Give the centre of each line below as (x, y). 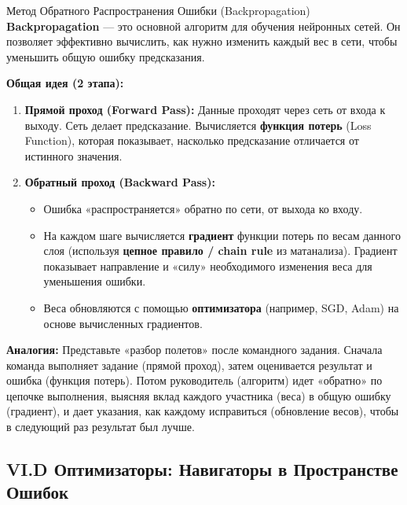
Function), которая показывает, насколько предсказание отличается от (192, 140)
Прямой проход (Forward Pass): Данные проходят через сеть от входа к (205, 109)
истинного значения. (73, 155)
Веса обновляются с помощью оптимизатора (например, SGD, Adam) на (221, 307)
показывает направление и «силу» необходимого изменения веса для (208, 265)
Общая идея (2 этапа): (65, 83)
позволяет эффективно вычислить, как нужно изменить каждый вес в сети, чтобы (202, 41)
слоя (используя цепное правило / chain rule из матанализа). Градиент (220, 251)
